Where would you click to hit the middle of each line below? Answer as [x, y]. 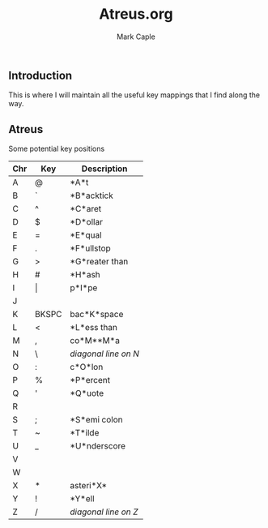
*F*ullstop [90, 248]
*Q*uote [87, 393]
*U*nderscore [98, 446]
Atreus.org [136, 14]
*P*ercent [90, 380]
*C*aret [86, 209]
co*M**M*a [95, 341]
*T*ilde [85, 433]
